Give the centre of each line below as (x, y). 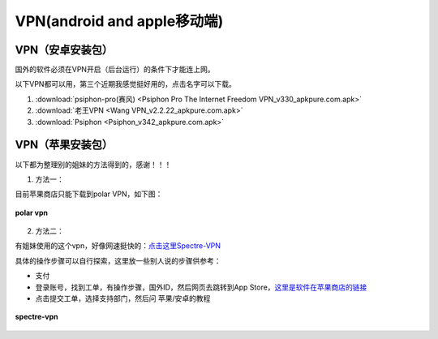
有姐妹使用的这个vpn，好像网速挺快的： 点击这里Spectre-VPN (118, 246)
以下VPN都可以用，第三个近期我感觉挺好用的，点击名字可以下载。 (126, 84)
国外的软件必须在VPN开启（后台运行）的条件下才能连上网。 (115, 70)
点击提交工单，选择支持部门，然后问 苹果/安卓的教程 (123, 298)
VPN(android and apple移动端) (119, 21)
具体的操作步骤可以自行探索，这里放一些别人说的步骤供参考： (118, 260)
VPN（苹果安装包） (64, 145)
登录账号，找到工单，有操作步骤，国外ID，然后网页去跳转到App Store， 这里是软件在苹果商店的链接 (201, 287)
